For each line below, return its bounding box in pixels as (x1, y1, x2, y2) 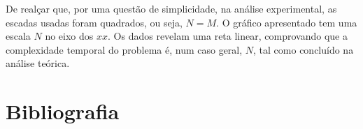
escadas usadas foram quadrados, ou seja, (6, 15, 183, 29)
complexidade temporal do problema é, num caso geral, (6, 42, 243, 56)
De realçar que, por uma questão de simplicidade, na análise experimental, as (6, 1, 337, 15)
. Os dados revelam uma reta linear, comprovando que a (108, 29, 348, 43)
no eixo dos (45, 29, 94, 43)
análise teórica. (6, 56, 70, 70)
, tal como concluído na (253, 42, 354, 56)
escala (6, 29, 31, 43)
